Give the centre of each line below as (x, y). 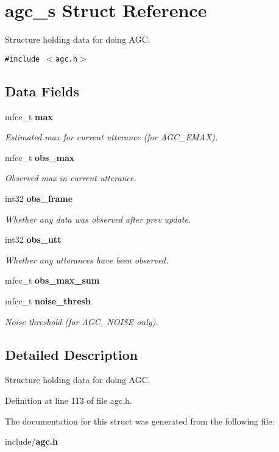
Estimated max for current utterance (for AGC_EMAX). (111, 137)
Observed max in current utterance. (71, 178)
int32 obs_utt (33, 239)
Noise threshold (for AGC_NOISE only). (82, 321)
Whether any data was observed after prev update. (98, 219)
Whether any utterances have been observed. (87, 260)
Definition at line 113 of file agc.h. (69, 400)
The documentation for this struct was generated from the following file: (140, 421)
